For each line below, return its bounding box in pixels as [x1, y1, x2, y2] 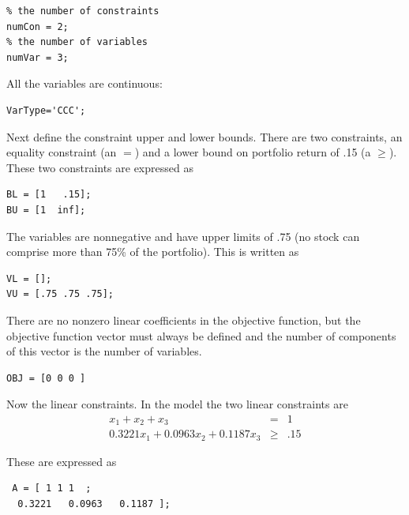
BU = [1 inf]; [6, 204, 86, 216]
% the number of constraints [6, 6, 159, 17]
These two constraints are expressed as [6, 159, 193, 175]
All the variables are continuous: [6, 75, 163, 92]
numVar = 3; [6, 51, 69, 63]
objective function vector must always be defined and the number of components [6, 327, 396, 344]
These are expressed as [6, 453, 117, 469]
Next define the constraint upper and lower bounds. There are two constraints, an [6, 128, 403, 145]
